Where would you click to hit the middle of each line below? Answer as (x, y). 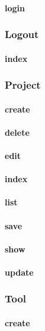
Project (23, 85)
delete (17, 132)
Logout (22, 34)
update (19, 272)
